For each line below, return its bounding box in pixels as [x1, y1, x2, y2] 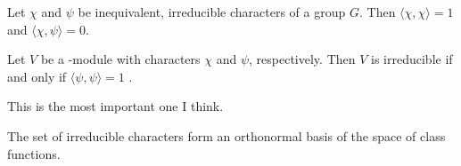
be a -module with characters [40, 50, 201, 68]
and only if [7, 67, 67, 85]
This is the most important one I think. [7, 97, 224, 115]
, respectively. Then [249, 50, 356, 68]
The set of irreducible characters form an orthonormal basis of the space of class [7, 126, 446, 145]
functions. [7, 144, 61, 162]
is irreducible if [371, 50, 453, 68]
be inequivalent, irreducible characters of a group [78, 3, 346, 20]
